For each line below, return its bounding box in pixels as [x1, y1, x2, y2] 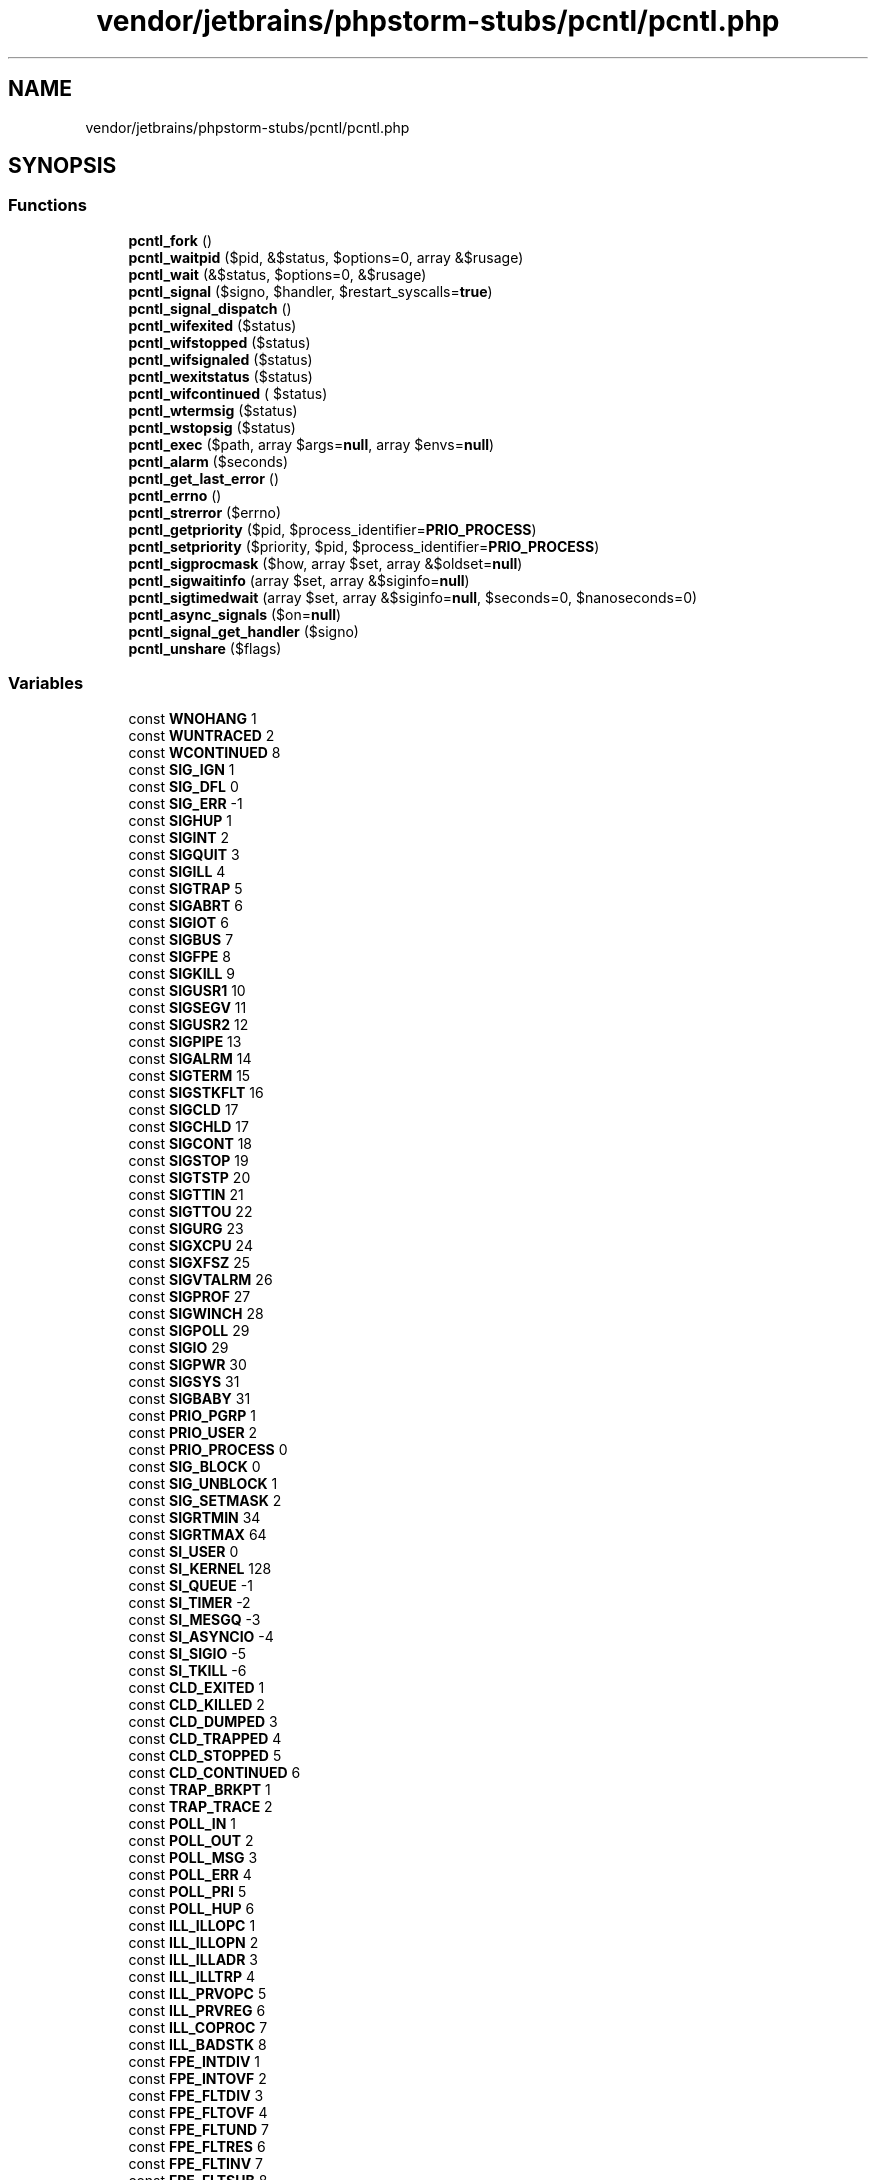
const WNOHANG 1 [128, 709, 257, 727]
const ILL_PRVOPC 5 [128, 1984, 267, 2002]
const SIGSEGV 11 [128, 998, 247, 1016]
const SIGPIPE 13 [128, 1032, 242, 1050]
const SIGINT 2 [128, 828, 230, 846]
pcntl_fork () [128, 231, 213, 249]
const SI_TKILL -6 [128, 1661, 247, 1679]
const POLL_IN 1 [128, 1814, 237, 1832]
